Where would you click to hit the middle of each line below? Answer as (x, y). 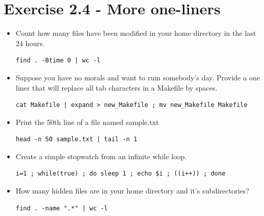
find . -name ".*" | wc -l (62, 208)
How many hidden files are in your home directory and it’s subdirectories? (133, 191)
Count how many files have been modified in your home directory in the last (136, 33)
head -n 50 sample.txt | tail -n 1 (77, 139)
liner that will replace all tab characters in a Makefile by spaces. (117, 87)
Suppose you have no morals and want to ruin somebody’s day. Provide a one (138, 77)
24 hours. (30, 43)
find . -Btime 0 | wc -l (58, 61)
